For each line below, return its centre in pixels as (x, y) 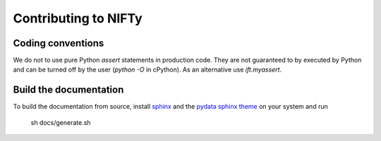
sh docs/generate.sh (61, 122)
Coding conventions (59, 43)
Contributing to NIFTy (78, 18)
